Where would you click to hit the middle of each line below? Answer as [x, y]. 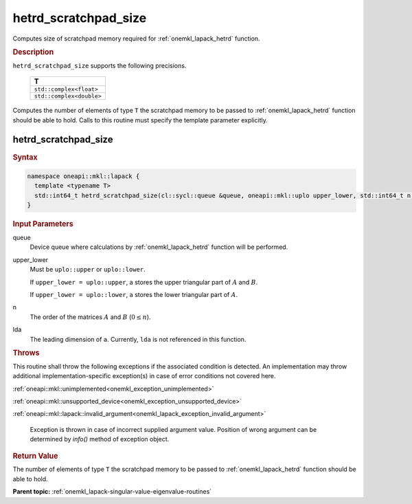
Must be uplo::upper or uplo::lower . [88, 270]
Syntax [25, 157]
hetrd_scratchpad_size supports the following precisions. [100, 65]
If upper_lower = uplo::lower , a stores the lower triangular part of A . [134, 294]
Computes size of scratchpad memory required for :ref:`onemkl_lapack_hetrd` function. [136, 39]
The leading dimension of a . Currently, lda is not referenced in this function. [138, 339]
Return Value [35, 456]
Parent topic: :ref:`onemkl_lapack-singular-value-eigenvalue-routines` [112, 492]
